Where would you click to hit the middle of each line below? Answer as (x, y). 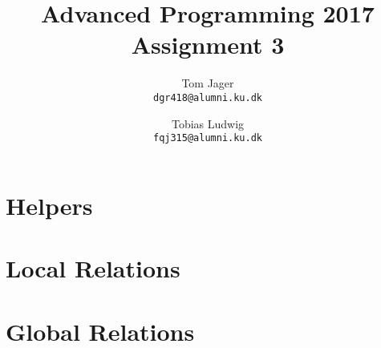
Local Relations (93, 268)
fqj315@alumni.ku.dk (208, 138)
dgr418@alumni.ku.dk (208, 97)
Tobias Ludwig (208, 123)
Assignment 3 (208, 45)
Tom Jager (208, 83)
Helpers (49, 205)
